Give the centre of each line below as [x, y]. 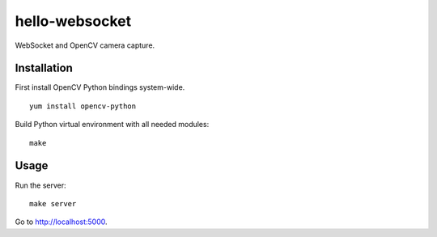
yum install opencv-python [83, 106]
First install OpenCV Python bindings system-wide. [100, 87]
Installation [44, 68]
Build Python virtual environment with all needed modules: [112, 125]
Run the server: [40, 185]
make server [53, 203]
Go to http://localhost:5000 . [62, 222]
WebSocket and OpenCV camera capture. [85, 45]
